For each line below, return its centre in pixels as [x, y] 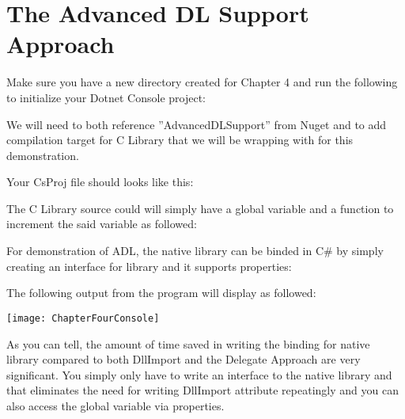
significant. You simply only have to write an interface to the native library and [199, 374]
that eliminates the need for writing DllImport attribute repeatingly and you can [202, 390]
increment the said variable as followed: [102, 224]
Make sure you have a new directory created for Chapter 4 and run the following [202, 82]
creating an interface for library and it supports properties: [149, 266]
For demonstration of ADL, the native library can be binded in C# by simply [195, 251]
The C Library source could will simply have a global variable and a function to [200, 208]
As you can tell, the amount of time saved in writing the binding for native [188, 343]
